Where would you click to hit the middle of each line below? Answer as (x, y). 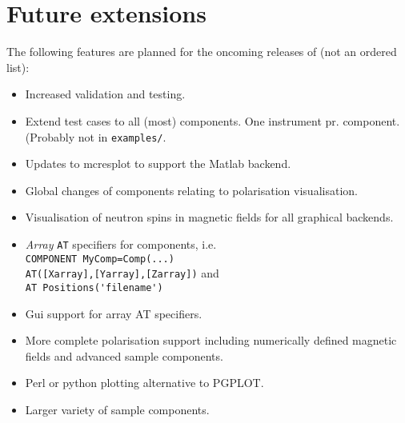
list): (18, 67)
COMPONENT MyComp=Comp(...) (100, 259)
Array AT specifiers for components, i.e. (121, 243)
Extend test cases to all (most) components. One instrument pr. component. (213, 120)
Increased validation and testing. (105, 94)
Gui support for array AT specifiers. (114, 313)
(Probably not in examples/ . (96, 136)
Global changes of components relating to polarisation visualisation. (191, 190)
